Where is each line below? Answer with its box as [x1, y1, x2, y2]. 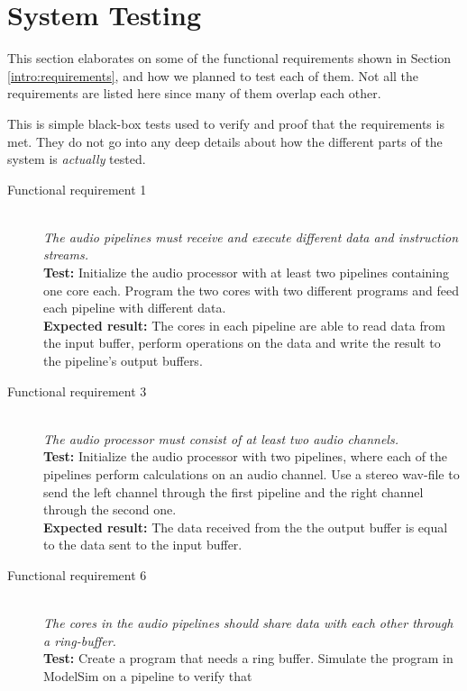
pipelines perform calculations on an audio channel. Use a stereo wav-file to [43, 465, 460, 483]
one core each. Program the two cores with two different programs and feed [43, 280, 460, 299]
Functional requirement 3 [7, 381, 147, 400]
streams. [43, 245, 88, 264]
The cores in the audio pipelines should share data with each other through [43, 614, 453, 632]
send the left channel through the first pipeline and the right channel [43, 482, 424, 501]
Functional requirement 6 [7, 565, 147, 584]
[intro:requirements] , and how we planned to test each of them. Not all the [7, 66, 419, 85]
